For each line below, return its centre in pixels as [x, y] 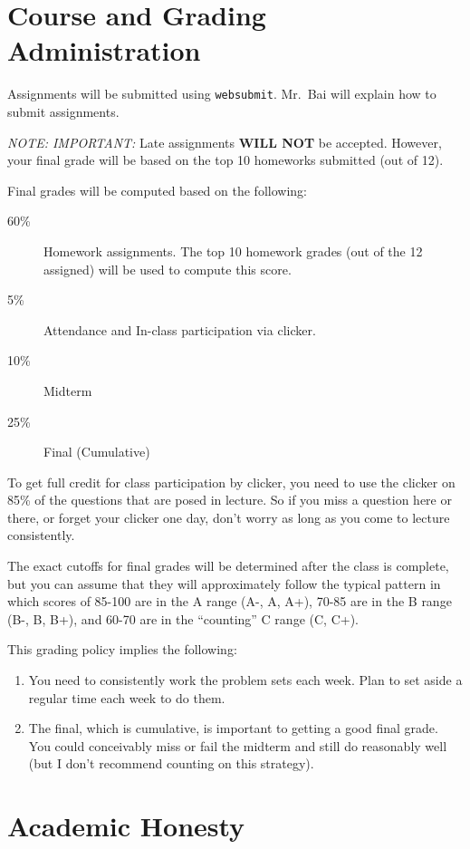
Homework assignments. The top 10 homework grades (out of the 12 [233, 251]
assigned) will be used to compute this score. [168, 269]
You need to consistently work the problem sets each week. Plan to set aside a [245, 680]
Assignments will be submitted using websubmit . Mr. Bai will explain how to [222, 94]
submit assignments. [63, 111]
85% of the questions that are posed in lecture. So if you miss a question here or [230, 500]
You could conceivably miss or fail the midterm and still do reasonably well [238, 745]
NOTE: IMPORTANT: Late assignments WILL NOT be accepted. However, [225, 142]
